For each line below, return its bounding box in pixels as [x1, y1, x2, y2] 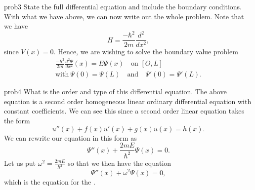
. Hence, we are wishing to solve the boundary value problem [53, 46, 238, 57]
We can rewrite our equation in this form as [4, 132, 137, 143]
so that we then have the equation [68, 157, 171, 168]
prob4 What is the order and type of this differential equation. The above [4, 86, 227, 97]
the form [4, 115, 30, 125]
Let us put [4, 157, 36, 168]
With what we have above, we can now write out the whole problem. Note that [4, 11, 244, 21]
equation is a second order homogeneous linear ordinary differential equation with [4, 96, 252, 106]
